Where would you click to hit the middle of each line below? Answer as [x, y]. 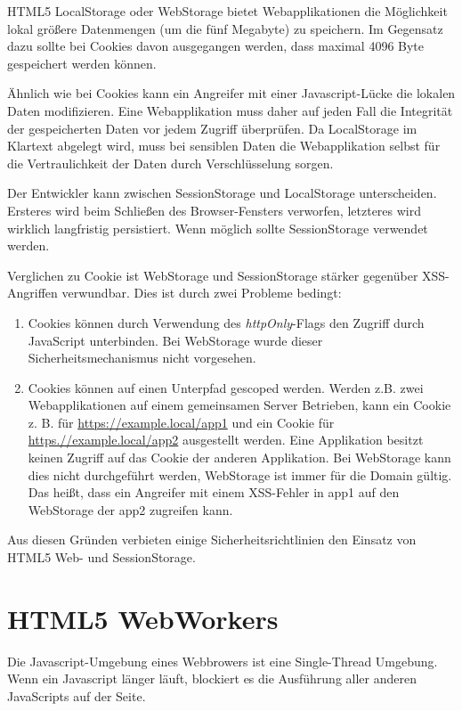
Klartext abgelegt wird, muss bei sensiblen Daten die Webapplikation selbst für [224, 146]
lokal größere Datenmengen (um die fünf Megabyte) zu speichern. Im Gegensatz [225, 28]
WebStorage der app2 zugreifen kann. [130, 509]
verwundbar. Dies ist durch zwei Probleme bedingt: [202, 293]
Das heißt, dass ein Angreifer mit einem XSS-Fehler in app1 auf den [214, 492]
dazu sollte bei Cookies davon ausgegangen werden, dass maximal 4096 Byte [216, 46]
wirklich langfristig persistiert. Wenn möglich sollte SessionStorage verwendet [218, 228]
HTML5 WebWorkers [143, 618]
